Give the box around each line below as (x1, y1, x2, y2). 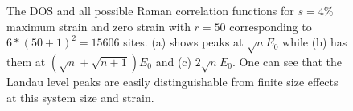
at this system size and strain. (6, 89, 154, 105)
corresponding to (229, 18, 312, 34)
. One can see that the (232, 53, 343, 69)
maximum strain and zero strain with (6, 18, 191, 34)
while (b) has (282, 34, 347, 50)
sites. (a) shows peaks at (123, 34, 244, 50)
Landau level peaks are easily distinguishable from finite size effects (6, 73, 339, 89)
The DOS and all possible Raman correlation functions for (6, 2, 294, 18)
